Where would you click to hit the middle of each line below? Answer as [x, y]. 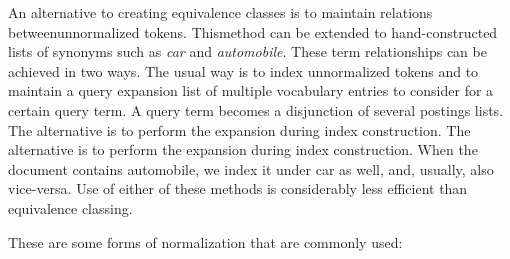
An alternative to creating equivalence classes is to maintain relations [220, 12]
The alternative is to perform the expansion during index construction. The [239, 129]
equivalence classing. [70, 207]
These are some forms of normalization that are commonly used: [205, 241]
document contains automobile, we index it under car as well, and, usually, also [251, 168]
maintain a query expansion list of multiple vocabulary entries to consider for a [251, 90]
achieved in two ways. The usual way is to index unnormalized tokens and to [243, 70]
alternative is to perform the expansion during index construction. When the [243, 149]
